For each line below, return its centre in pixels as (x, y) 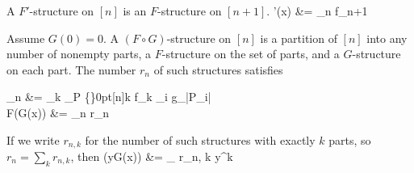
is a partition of (299, 38)
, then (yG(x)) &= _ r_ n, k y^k (152, 156)
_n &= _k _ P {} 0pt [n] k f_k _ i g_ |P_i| (109, 97)
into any (387, 38)
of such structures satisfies (218, 69)
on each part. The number (71, 69)
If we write (33, 139)
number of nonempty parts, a (79, 54)
